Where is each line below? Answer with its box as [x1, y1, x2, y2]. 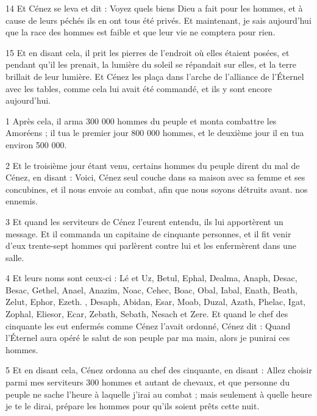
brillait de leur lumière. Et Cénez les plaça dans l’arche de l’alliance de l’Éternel [5, 70, 304, 82]
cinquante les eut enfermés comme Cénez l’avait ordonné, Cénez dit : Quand [5, 319, 291, 332]
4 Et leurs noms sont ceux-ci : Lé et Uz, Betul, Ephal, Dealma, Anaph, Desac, [5, 271, 297, 284]
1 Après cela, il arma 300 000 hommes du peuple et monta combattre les [5, 114, 277, 127]
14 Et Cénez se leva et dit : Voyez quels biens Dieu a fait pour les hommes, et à [5, 2, 303, 14]
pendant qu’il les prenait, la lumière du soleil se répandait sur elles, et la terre [5, 58, 297, 71]
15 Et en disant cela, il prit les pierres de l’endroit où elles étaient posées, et [5, 46, 290, 59]
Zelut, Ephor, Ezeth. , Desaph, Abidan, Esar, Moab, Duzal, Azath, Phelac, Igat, [5, 295, 306, 308]
